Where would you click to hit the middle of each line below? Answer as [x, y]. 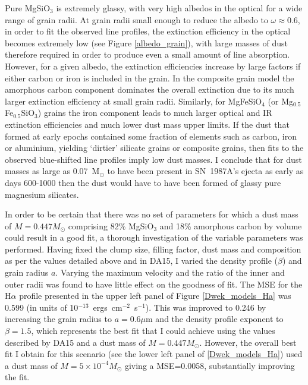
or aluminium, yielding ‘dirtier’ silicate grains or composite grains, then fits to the [154, 148]
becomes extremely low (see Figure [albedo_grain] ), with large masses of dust [146, 42]
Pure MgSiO [28, 8]
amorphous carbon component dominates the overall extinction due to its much [150, 89]
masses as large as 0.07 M [52, 171]
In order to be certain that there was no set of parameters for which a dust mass [152, 214]
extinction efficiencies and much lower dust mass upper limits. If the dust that [147, 124]
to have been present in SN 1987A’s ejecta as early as [205, 171]
